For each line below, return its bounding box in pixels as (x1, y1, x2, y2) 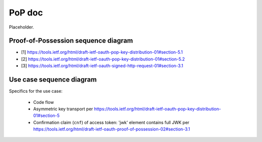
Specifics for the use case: (9, 88, 63, 94)
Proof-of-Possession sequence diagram (9, 37, 133, 45)
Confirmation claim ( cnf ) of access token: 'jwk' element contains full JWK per (33, 119, 190, 125)
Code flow (33, 99, 54, 105)
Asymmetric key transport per (33, 106, 93, 112)
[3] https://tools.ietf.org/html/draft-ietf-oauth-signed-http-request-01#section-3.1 (21, 63, 183, 69)
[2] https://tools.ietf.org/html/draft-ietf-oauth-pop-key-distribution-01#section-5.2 (21, 56, 185, 62)
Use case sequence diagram (9, 75, 97, 84)
